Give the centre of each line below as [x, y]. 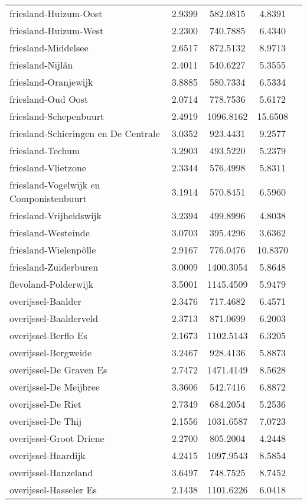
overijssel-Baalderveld [54, 318]
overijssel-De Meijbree [55, 387]
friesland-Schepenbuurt [57, 116]
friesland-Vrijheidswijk [55, 215]
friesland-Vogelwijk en [55, 185]
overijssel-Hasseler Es [53, 490]
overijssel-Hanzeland [51, 472]
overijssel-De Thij [46, 421]
